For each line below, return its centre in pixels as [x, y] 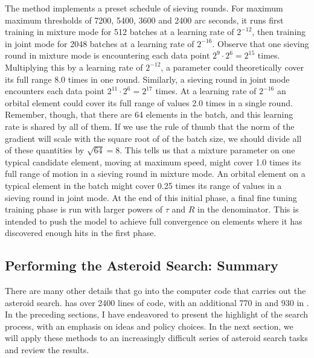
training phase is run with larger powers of [84, 209]
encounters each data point [55, 91]
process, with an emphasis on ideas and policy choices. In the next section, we [149, 326]
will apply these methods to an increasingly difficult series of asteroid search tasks [156, 338]
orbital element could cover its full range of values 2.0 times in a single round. [149, 102]
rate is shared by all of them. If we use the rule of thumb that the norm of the [150, 126]
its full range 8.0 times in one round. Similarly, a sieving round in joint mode [147, 79]
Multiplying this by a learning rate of [74, 67]
